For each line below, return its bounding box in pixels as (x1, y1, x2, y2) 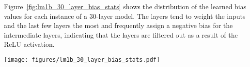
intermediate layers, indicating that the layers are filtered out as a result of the (4, 29, 238, 40)
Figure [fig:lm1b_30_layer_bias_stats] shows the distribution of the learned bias (4, 1, 247, 11)
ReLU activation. (4, 39, 55, 49)
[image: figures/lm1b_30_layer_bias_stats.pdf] (4, 56, 160, 63)
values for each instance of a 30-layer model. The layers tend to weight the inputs (4, 11, 246, 21)
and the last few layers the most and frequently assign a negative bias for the (4, 20, 233, 30)
